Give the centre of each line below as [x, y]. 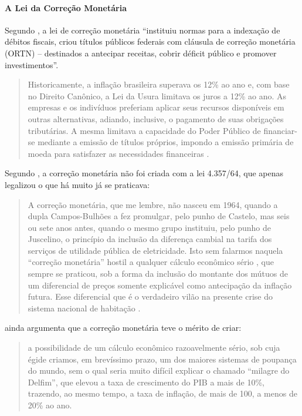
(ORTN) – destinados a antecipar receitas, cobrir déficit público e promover [141, 53]
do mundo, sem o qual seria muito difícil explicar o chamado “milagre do [159, 370]
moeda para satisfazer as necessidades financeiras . [118, 153]
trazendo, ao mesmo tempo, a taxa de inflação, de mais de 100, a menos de [162, 393]
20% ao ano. [50, 405]
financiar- [281, 130]
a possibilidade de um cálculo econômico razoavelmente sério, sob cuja [154, 348]
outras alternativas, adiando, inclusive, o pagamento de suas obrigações [156, 118]
